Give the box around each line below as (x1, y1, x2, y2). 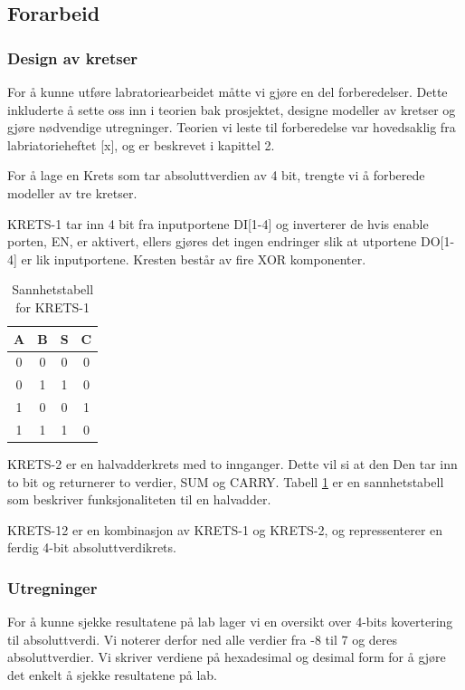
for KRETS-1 (15, 297, 90, 316)
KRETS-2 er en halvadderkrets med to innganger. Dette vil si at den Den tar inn (7, 455, 458, 473)
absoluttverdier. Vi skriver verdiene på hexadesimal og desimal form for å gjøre (7, 647, 446, 666)
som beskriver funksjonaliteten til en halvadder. (7, 490, 271, 509)
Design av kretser (7, 46, 138, 69)
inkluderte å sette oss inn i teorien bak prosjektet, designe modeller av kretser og (7, 100, 456, 119)
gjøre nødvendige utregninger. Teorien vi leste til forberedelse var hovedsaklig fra (7, 118, 456, 137)
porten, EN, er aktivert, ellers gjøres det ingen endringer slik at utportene (7, 232, 417, 251)
